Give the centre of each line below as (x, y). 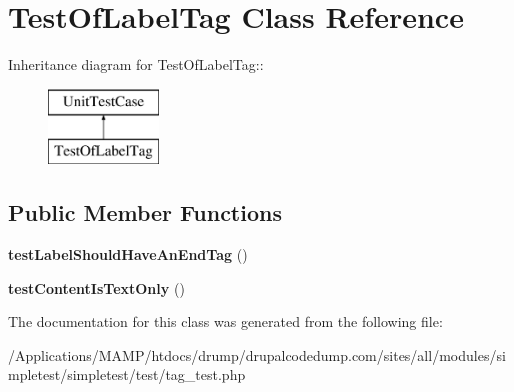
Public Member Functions (145, 212)
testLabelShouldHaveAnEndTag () (128, 254)
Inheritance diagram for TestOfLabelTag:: (136, 64)
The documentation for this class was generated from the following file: (225, 321)
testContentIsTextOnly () (96, 287)
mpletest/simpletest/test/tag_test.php (127, 374)
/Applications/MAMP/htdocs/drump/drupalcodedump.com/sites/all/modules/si (257, 354)
